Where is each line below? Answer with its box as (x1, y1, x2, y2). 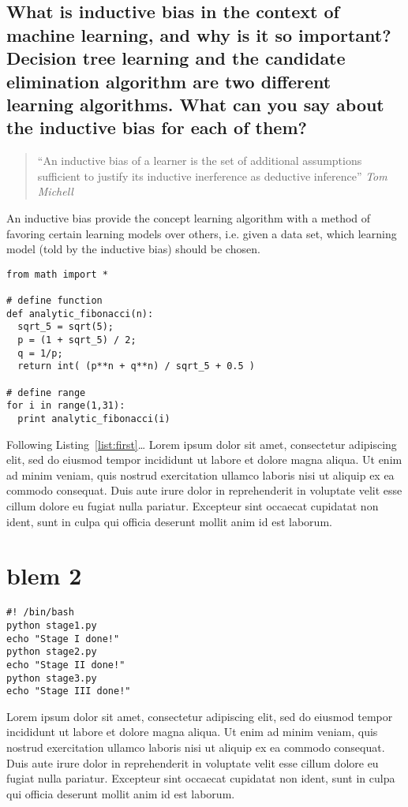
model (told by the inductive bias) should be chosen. (6, 241, 260, 257)
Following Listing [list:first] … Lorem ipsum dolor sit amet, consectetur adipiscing (6, 435, 397, 452)
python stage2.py (6, 646, 97, 658)
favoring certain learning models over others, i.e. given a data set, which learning (6, 225, 397, 241)
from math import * (6, 268, 108, 280)
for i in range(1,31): (6, 400, 125, 412)
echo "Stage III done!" (6, 686, 131, 697)
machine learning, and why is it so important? (6, 22, 391, 47)
